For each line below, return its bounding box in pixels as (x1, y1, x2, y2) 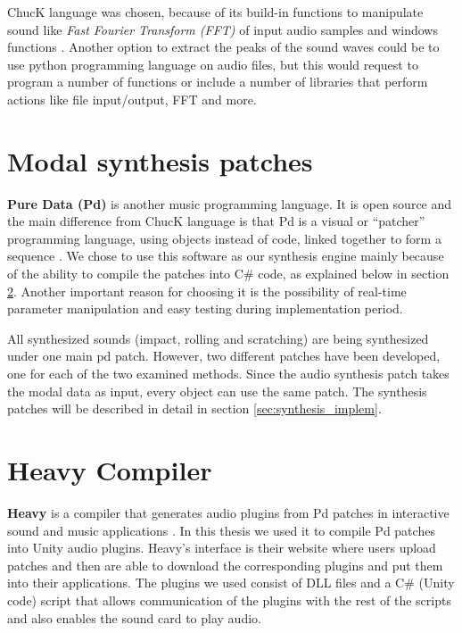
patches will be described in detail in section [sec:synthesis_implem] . (7, 399, 382, 418)
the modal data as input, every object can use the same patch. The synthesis (7, 381, 427, 400)
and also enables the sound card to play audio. (7, 608, 261, 627)
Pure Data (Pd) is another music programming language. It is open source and (7, 194, 452, 212)
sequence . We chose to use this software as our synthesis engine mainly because (7, 246, 444, 265)
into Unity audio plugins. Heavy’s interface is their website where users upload (7, 538, 436, 557)
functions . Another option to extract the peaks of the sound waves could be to (7, 37, 440, 56)
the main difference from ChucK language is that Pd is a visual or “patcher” (7, 212, 425, 230)
